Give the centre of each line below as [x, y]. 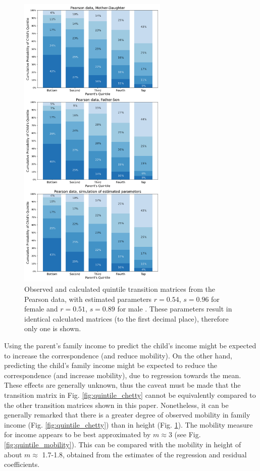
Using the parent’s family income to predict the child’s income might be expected [130, 346]
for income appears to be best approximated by [77, 434]
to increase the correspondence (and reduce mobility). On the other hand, [118, 355]
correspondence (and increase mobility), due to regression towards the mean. [123, 375]
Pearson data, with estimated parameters [88, 299]
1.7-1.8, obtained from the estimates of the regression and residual [144, 454]
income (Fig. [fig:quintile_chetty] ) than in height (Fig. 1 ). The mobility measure [128, 424]
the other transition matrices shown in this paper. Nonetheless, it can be [116, 405]
